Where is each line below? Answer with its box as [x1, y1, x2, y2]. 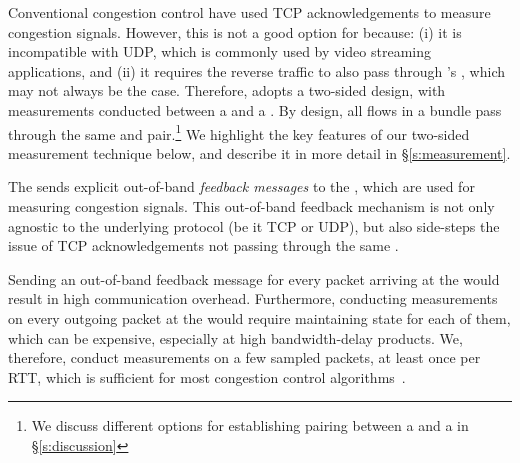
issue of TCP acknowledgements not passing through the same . [8, 235, 399, 256]
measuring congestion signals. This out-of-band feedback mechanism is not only [8, 196, 495, 216]
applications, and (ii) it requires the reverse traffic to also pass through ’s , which [8, 60, 505, 81]
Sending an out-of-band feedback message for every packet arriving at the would [8, 268, 500, 289]
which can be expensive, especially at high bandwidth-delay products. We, [8, 327, 463, 348]
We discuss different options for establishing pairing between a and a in [31, 415, 469, 436]
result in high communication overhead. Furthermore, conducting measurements [8, 288, 498, 309]
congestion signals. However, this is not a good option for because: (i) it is [8, 21, 462, 42]
